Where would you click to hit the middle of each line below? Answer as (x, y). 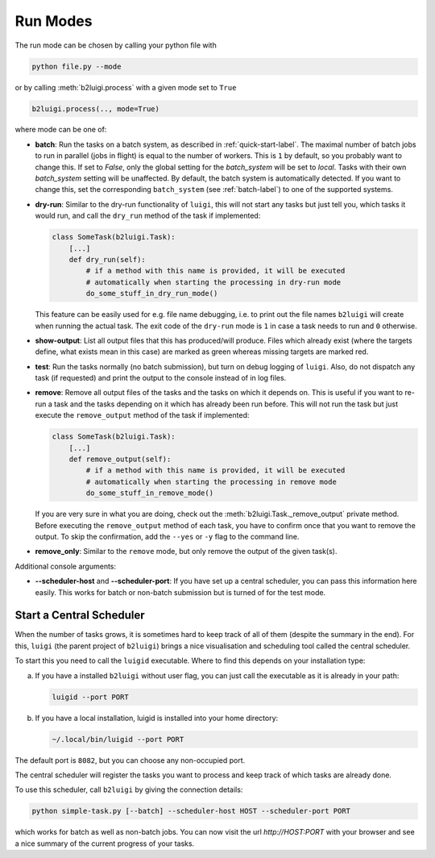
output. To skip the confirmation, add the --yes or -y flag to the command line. (167, 536)
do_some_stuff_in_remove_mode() (149, 493)
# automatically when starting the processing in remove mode (211, 481)
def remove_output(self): (120, 459)
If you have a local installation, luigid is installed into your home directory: (157, 718)
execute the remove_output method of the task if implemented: (142, 415)
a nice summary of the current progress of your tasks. (105, 843)
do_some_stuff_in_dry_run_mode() (152, 294)
